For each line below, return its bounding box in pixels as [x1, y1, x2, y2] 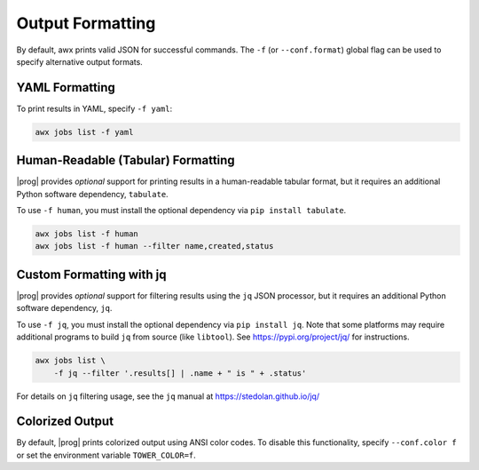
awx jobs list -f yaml [35, 127, 134, 137]
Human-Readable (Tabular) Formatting [16, 153, 235, 168]
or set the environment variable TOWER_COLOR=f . [16, 450, 197, 460]
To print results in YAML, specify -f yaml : [16, 103, 173, 114]
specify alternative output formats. [16, 56, 144, 67]
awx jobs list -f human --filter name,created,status [35, 241, 274, 251]
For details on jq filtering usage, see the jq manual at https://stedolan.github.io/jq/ [16, 391, 319, 402]
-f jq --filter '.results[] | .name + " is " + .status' [53, 368, 307, 378]
